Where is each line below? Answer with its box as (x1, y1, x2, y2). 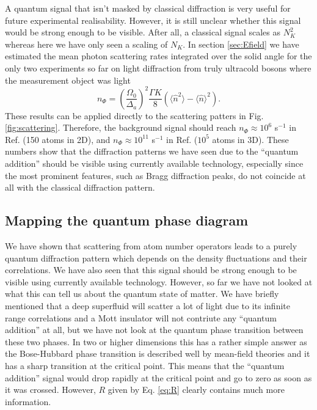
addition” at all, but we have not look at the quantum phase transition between (5, 323, 304, 336)
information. (5, 395, 51, 408)
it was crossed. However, (5, 383, 96, 396)
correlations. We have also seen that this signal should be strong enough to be (5, 263, 297, 276)
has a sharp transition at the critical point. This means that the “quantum (5, 359, 285, 372)
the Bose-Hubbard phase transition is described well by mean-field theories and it (5, 347, 310, 360)
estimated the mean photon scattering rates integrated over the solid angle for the (5, 49, 312, 62)
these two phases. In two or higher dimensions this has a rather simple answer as (5, 335, 307, 348)
